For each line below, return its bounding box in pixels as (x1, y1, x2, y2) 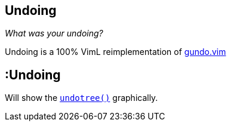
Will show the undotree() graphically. (5, 93, 158, 103)
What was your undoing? (5, 28, 103, 39)
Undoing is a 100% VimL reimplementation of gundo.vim (5, 47, 226, 57)
